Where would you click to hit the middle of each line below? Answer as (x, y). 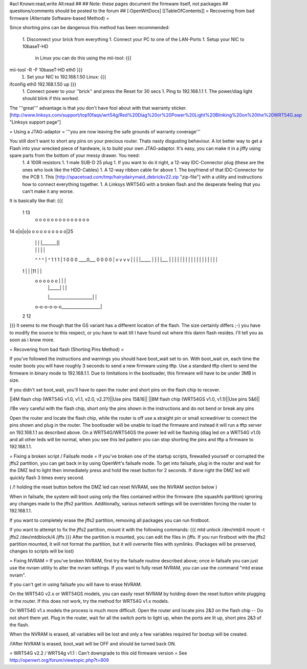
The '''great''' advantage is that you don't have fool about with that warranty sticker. (98, 108)
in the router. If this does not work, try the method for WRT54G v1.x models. (89, 601)
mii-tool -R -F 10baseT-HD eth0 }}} (46, 70)
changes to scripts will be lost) (42, 551)
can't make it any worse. (48, 191)
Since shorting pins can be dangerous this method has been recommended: (90, 28)
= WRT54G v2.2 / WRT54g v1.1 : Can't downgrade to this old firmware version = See (98, 653)
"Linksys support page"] (35, 122)
